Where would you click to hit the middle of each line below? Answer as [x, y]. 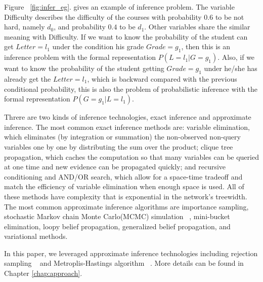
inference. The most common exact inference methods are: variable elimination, [127, 127]
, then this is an [206, 46]
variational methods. [36, 236]
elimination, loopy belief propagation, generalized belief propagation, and [117, 226]
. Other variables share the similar [197, 27]
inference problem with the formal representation [80, 57]
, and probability [80, 27]
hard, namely [25, 27]
